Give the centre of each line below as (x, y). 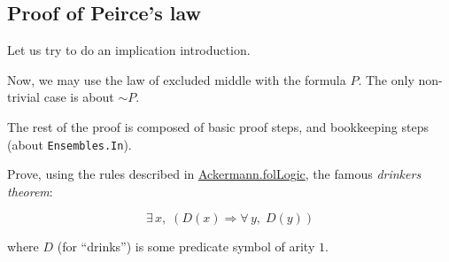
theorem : (30, 191)
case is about (79, 97)
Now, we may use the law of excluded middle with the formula (177, 79)
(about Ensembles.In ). (70, 144)
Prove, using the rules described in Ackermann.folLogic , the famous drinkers (214, 174)
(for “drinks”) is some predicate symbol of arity (186, 247)
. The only (386, 79)
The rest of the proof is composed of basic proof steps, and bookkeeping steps (218, 126)
